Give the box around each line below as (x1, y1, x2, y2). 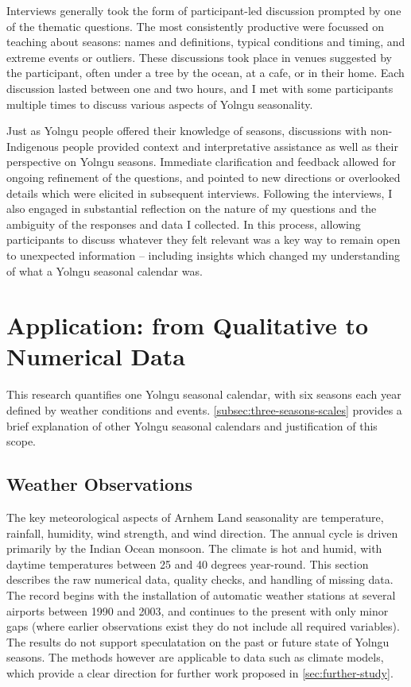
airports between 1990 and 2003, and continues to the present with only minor (6, 602, 389, 619)
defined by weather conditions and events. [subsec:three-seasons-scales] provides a (6, 402, 402, 418)
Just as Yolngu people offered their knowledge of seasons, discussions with (6, 122, 367, 139)
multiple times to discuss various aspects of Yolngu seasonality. (6, 95, 313, 112)
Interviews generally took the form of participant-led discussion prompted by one (6, 2, 401, 18)
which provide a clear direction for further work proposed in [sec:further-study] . (6, 664, 394, 681)
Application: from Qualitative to (6, 309, 369, 342)
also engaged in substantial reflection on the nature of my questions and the (6, 200, 377, 217)
